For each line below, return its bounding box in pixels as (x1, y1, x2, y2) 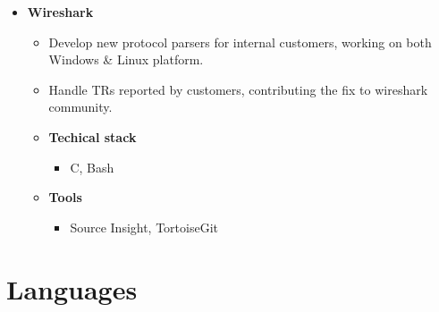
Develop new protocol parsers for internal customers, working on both (48, 32, 432, 51)
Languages (6, 270, 138, 307)
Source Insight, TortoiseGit (70, 217, 219, 236)
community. (48, 97, 113, 116)
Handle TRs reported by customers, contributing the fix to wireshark (48, 80, 428, 98)
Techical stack (48, 127, 137, 146)
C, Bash (70, 157, 114, 176)
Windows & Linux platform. (48, 50, 204, 69)
